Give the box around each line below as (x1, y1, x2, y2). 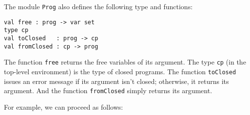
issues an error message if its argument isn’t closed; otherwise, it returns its (4, 76, 229, 86)
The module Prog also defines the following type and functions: (4, 1, 193, 11)
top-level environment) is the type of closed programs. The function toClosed (4, 66, 236, 76)
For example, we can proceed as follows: (4, 101, 123, 112)
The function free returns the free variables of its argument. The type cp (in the (4, 57, 246, 67)
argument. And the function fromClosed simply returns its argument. (4, 85, 212, 96)
